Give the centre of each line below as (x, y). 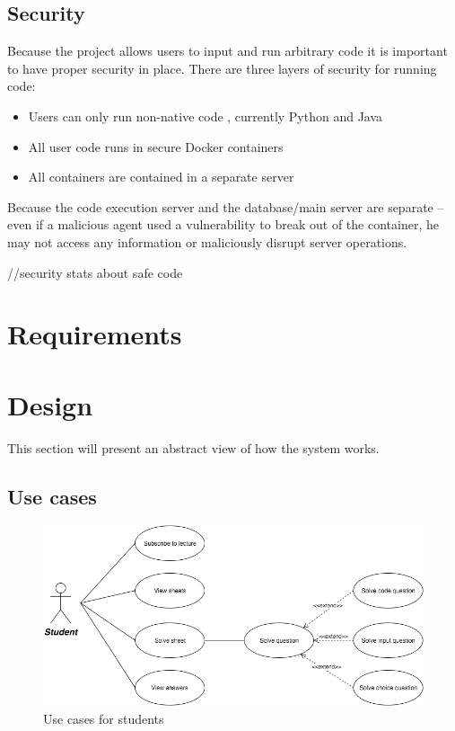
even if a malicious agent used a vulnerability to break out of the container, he (223, 224)
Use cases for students (104, 718)
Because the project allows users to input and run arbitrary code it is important (227, 51)
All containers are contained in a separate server (161, 177)
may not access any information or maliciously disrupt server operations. (207, 241)
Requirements (95, 334)
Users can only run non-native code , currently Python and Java (206, 116)
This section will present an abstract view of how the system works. (193, 447)
